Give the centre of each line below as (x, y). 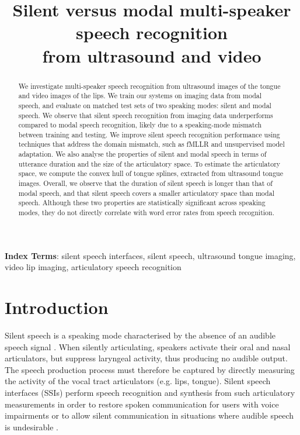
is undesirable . (32, 427)
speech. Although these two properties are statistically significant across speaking (142, 203)
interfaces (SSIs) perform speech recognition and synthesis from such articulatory (150, 393)
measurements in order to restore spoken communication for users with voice (142, 404)
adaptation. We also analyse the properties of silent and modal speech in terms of (142, 154)
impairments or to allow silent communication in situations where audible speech (149, 415)
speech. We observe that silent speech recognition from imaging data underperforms (146, 115)
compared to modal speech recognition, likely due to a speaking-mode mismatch (140, 125)
